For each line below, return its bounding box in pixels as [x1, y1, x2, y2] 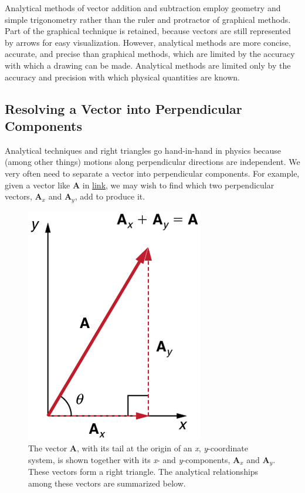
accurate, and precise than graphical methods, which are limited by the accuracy [5, 48, 295, 60]
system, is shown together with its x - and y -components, [28, 453, 231, 465]
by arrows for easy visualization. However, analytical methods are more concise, [5, 36, 291, 48]
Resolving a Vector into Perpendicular [5, 99, 242, 117]
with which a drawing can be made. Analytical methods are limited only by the [5, 59, 291, 71]
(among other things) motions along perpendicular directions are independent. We [5, 156, 300, 168]
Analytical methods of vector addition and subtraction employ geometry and [5, 2, 281, 13]
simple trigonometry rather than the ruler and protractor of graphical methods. [5, 13, 291, 25]
